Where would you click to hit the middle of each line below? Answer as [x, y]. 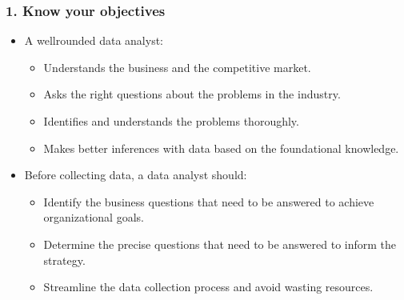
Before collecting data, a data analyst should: [136, 175]
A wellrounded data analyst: [94, 40]
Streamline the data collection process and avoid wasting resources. [208, 287]
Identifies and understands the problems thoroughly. [171, 121]
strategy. [64, 260]
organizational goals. [94, 217]
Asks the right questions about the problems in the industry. [192, 94]
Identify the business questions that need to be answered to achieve [209, 201]
